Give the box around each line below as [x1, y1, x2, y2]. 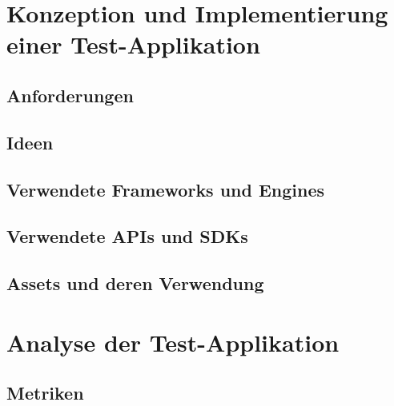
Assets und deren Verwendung [6, 271, 264, 296]
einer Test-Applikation [6, 28, 260, 61]
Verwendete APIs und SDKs [6, 224, 248, 249]
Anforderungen [6, 82, 134, 107]
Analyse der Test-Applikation [6, 325, 340, 358]
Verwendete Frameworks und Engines [6, 177, 325, 201]
